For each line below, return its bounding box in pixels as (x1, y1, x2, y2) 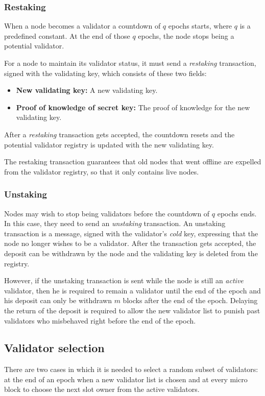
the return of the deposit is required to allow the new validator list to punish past (4, 305, 260, 315)
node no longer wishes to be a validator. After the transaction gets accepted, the (4, 238, 256, 249)
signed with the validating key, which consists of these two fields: (4, 67, 207, 78)
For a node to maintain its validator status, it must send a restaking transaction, (4, 58, 256, 68)
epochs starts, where (168, 20, 232, 31)
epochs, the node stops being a (138, 30, 234, 41)
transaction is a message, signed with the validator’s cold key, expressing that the (4, 228, 258, 238)
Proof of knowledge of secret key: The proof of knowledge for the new (16, 102, 250, 112)
